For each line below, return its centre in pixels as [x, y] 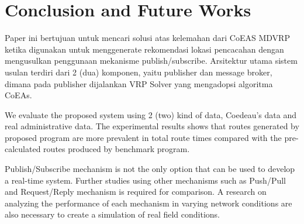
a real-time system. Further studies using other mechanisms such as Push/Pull [145, 180]
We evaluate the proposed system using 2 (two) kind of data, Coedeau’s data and [151, 114]
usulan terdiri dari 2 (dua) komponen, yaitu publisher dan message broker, [139, 72]
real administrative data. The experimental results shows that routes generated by [152, 126]
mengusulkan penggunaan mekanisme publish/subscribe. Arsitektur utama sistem [151, 61]
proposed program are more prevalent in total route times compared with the [143, 137]
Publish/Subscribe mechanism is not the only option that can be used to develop [150, 169]
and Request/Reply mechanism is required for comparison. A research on [136, 192]
